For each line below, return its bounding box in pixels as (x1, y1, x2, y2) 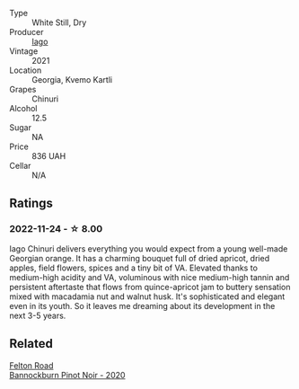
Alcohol (9, 103, 38, 113)
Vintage (9, 46, 39, 57)
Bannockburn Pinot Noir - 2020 (9, 369, 126, 380)
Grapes (9, 84, 37, 94)
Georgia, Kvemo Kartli (31, 75, 113, 84)
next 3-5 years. (9, 310, 66, 321)
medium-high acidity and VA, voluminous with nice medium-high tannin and (9, 271, 290, 282)
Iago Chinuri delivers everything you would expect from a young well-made (9, 243, 288, 254)
